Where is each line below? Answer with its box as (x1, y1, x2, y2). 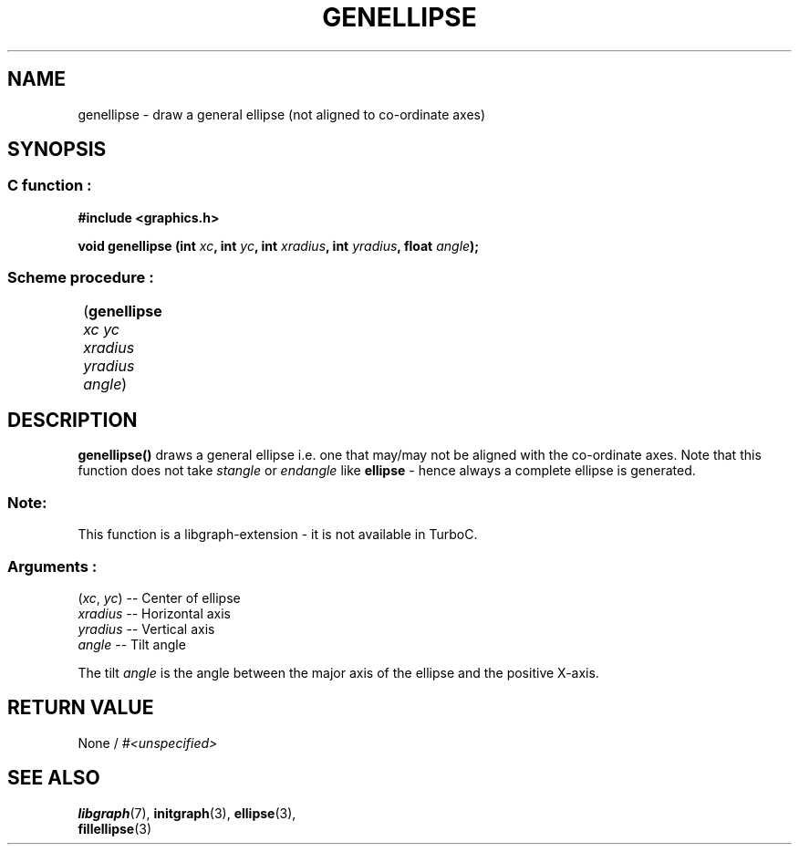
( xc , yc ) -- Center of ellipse (78, 589, 241, 606)
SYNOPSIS (7, 138, 107, 161)
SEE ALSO (7, 766, 100, 790)
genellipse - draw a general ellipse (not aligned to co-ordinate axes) (78, 106, 486, 122)
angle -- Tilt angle (78, 636, 186, 652)
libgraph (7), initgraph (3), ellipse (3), (78, 805, 296, 821)
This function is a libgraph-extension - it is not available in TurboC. (78, 526, 478, 543)
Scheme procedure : (7, 268, 154, 287)
